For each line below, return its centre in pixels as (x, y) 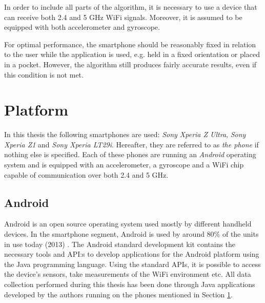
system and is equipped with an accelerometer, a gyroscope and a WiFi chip (124, 165)
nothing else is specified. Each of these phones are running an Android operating (130, 154)
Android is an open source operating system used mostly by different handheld (128, 224)
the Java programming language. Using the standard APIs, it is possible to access (132, 264)
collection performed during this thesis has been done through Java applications (130, 284)
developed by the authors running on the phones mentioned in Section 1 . (118, 294)
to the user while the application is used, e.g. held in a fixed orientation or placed (132, 54)
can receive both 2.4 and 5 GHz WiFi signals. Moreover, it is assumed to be (123, 17)
